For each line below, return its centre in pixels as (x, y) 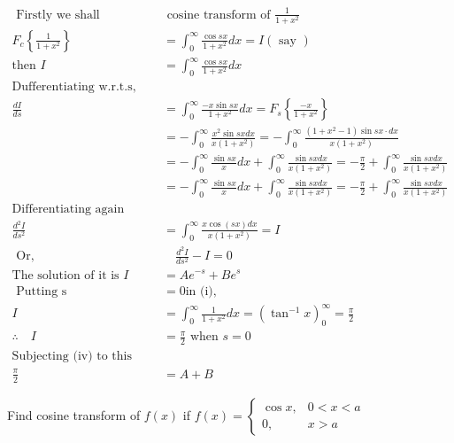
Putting (37, 291)
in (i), (201, 291)
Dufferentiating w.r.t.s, (74, 87)
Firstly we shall (58, 15)
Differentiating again (68, 209)
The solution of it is (65, 275)
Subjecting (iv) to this (72, 357)
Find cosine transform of (74, 414)
